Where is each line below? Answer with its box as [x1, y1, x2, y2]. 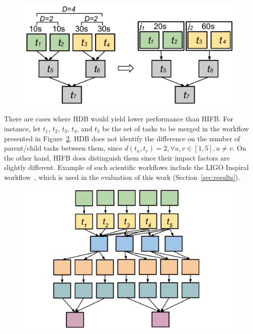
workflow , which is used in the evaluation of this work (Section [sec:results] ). [4, 171, 240, 182]
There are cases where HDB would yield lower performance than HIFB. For [4, 113, 233, 124]
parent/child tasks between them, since [4, 143, 123, 153]
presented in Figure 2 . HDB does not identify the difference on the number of [4, 133, 240, 143]
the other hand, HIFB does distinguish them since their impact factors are [4, 152, 230, 163]
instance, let [4, 123, 41, 133]
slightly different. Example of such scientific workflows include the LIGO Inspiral [4, 162, 249, 172]
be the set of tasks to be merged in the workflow [102, 123, 249, 133]
